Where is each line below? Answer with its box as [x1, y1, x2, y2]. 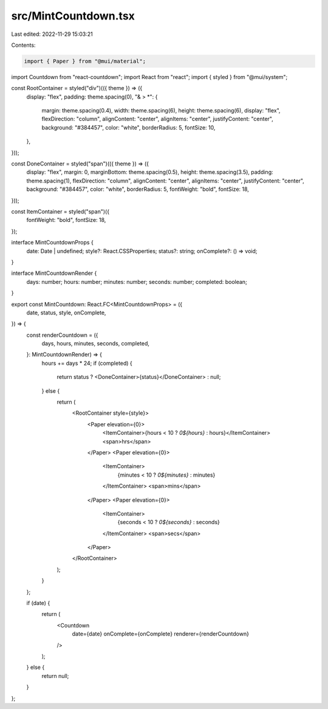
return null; [41, 672, 69, 679]
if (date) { [26, 600, 50, 607]
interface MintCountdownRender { [11, 269, 97, 277]
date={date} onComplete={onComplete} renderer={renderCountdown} [72, 630, 249, 638]
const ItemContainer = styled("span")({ [11, 207, 109, 215]
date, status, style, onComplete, [26, 309, 106, 316]
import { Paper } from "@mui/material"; [24, 58, 146, 64]
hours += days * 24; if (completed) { [41, 359, 133, 367]
